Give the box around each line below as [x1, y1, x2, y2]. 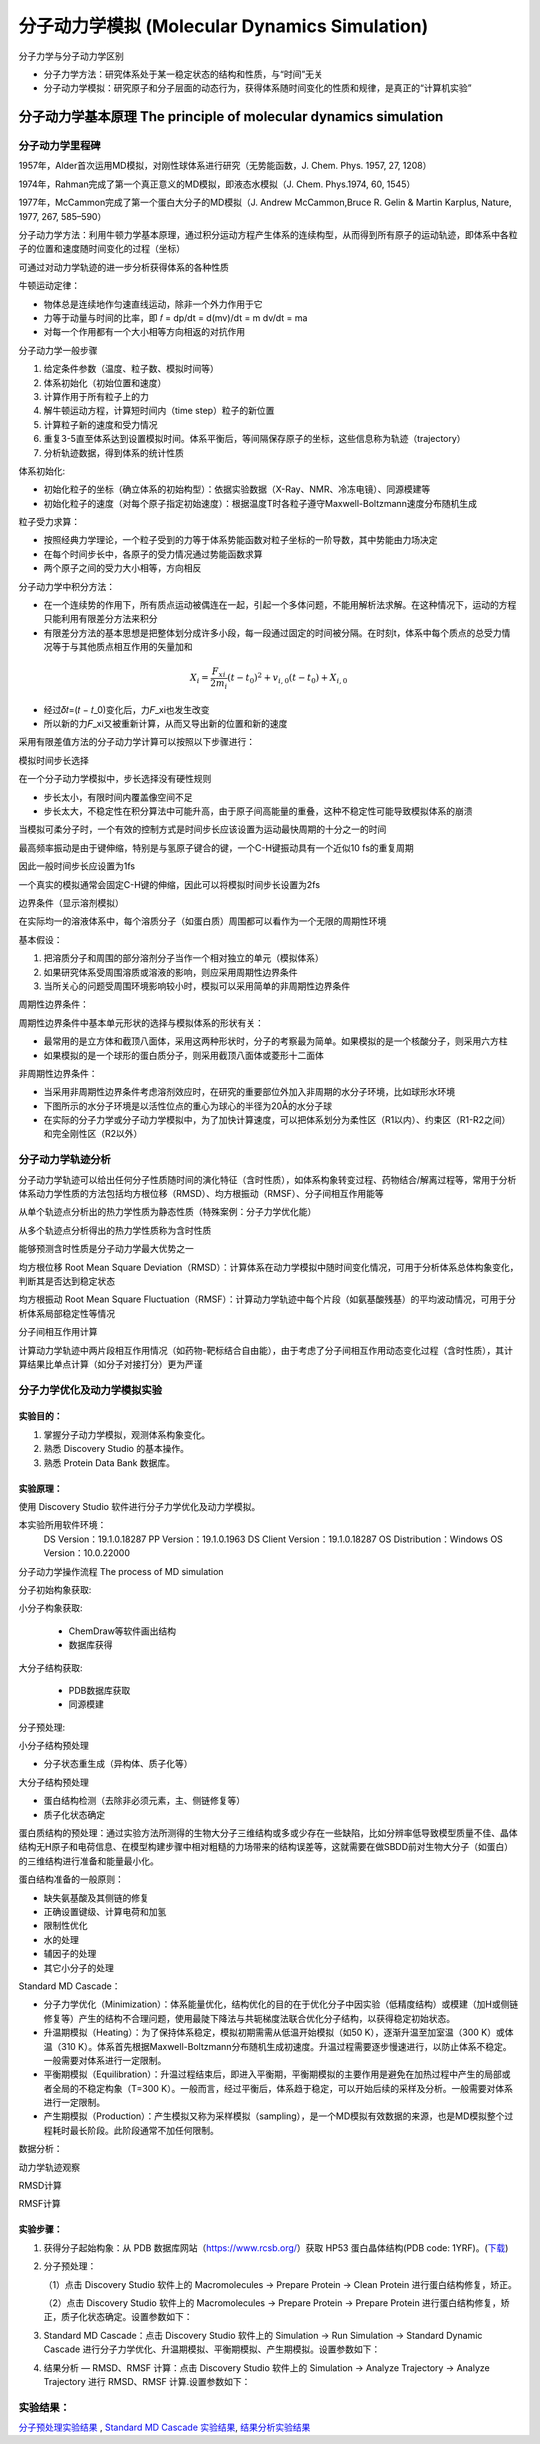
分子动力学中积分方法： [18, 580, 115, 592]
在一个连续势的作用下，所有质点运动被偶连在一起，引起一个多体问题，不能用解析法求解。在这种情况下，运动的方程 [43, 599, 517, 611]
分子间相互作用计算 [18, 1326, 98, 1338]
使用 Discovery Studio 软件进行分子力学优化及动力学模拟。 [18, 1501, 261, 1513]
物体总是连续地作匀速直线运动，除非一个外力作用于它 [43, 298, 263, 310]
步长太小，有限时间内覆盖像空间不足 [43, 791, 193, 803]
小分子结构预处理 [18, 1740, 89, 1752]
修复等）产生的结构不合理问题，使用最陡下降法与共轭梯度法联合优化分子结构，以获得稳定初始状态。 [43, 2012, 455, 2024]
